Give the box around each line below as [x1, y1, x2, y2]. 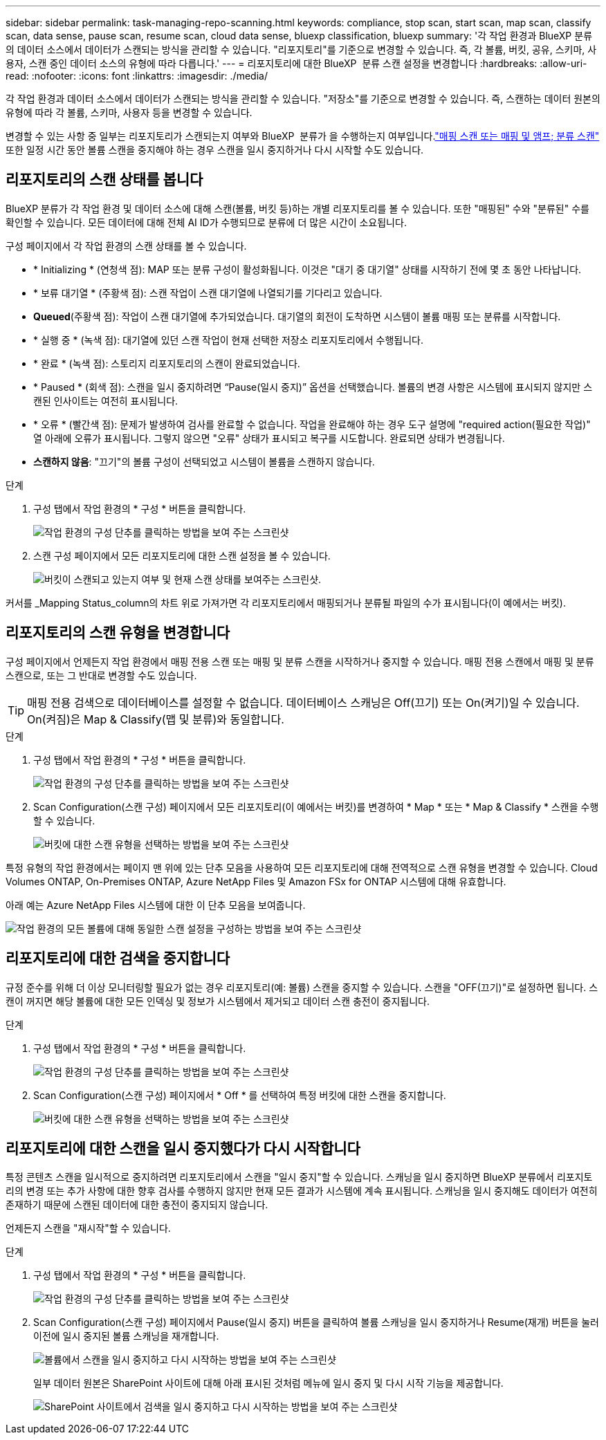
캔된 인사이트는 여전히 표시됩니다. [33, 394, 178, 407]
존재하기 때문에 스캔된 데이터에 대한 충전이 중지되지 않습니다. [6, 1199, 268, 1211]
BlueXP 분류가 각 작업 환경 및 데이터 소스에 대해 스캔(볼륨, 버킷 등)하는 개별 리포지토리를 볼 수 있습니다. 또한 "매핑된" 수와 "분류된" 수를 [6, 202, 589, 214]
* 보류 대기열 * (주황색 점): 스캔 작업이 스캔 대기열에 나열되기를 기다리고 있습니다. [33, 286, 383, 299]
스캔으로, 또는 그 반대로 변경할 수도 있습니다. [6, 669, 197, 681]
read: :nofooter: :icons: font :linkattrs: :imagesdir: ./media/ [6, 70, 268, 82]
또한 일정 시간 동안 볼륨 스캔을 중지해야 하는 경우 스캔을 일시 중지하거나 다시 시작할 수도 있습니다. [6, 144, 424, 156]
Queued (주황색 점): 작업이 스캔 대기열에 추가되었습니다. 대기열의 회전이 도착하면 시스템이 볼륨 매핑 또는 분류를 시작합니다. [33, 310, 561, 322]
